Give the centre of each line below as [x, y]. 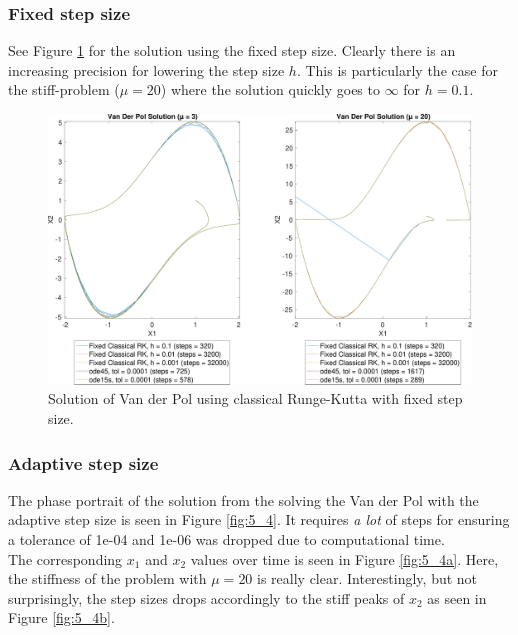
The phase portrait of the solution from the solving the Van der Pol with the [243, 499]
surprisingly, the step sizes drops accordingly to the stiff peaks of [206, 597]
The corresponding [65, 558]
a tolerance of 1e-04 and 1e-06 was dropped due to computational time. [226, 538]
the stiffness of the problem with [107, 578]
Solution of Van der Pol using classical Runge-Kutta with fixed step [255, 398]
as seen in [457, 597]
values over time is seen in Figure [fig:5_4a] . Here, [344, 558]
